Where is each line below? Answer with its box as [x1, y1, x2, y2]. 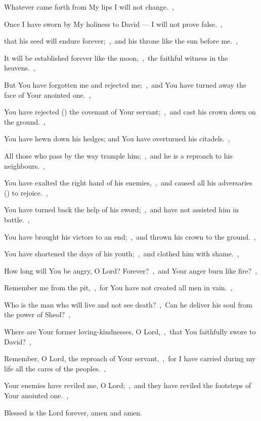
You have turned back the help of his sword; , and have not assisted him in [4, 204, 239, 215]
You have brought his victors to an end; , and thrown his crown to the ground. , [4, 231, 256, 242]
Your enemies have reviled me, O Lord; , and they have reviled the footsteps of [4, 380, 251, 391]
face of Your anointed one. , [4, 89, 91, 100]
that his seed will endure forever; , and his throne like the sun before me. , [4, 35, 238, 46]
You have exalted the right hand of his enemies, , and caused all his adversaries [4, 177, 252, 188]
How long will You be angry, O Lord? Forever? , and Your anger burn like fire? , [4, 265, 257, 276]
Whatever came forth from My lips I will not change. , [4, 2, 174, 12]
